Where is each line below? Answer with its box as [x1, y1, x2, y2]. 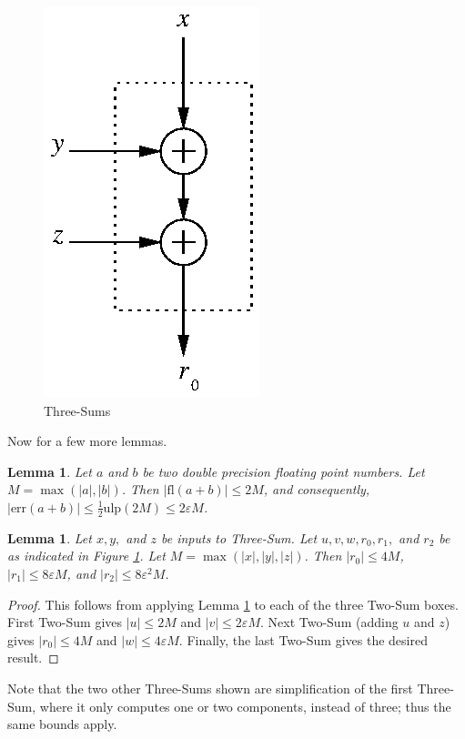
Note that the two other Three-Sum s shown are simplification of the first [7, 678, 413, 697]
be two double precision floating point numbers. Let [142, 461, 425, 481]
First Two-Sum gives [7, 612, 123, 632]
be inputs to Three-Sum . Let [160, 528, 318, 547]
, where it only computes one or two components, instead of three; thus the [32, 696, 451, 715]
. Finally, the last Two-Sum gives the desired [178, 630, 428, 649]
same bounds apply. [7, 714, 117, 734]
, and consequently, [263, 480, 370, 499]
